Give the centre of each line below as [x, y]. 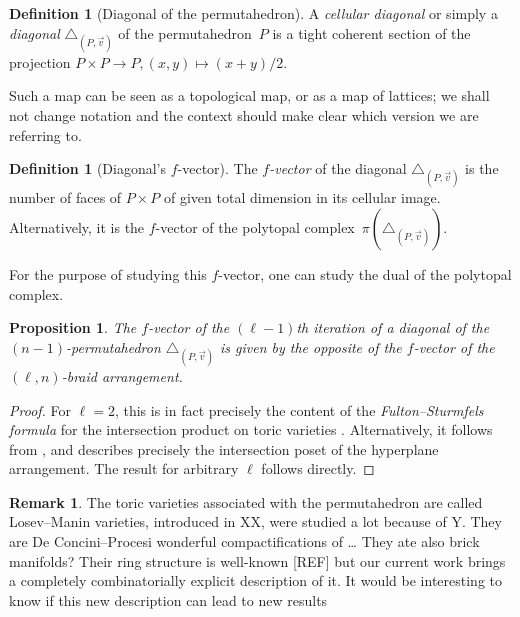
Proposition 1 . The [73, 327]
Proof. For [40, 409]
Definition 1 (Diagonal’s [87, 168]
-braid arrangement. [122, 375]
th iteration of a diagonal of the [393, 327]
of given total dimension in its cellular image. [302, 197]
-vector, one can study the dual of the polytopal [365, 273]
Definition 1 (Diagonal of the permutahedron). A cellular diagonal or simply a [253, 13]
